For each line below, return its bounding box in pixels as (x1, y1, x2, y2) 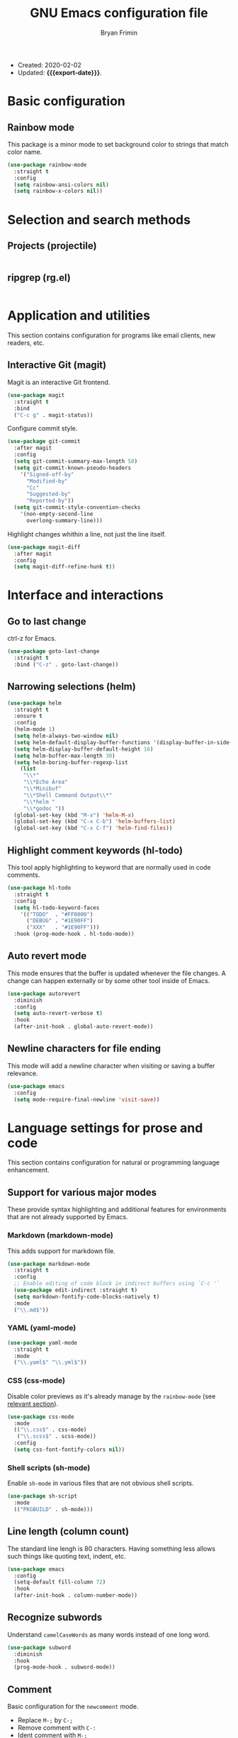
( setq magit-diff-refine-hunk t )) (13, 564, 115, 571)
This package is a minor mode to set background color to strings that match (7, 140, 229, 148)
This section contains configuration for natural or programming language (7, 1158, 220, 1167)
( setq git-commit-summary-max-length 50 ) (13, 458, 138, 465)
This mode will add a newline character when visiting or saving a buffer (7, 1061, 215, 1070)
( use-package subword (7, 1644, 72, 1651)
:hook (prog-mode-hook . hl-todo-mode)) (13, 931, 135, 938)
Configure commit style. (7, 424, 78, 433)
